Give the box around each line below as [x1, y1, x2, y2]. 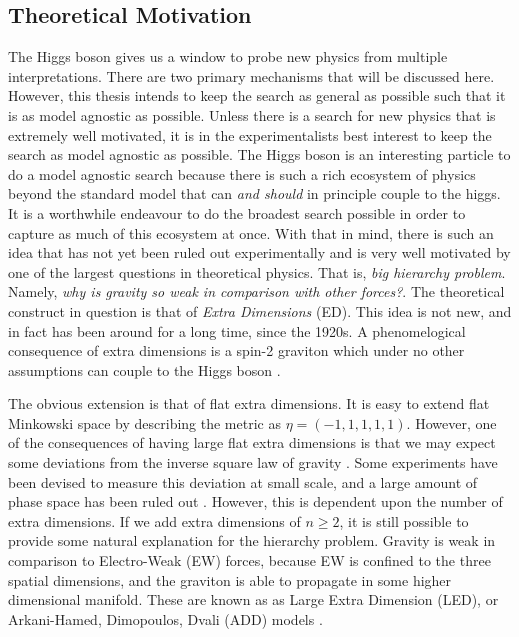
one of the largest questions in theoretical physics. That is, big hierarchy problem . [8, 261, 506, 282]
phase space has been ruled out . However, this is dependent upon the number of [8, 491, 503, 512]
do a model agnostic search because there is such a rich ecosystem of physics [8, 163, 476, 184]
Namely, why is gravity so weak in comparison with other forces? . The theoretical [8, 281, 505, 302]
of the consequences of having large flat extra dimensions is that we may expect [8, 432, 496, 453]
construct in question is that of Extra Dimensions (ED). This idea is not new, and [8, 300, 512, 321]
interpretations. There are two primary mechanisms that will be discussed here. [8, 65, 495, 86]
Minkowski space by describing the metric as [8, 412, 281, 433]
